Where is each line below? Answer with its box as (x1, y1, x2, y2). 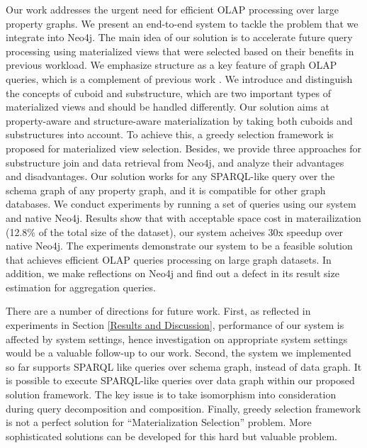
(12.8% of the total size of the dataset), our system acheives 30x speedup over (6, 224, 344, 239)
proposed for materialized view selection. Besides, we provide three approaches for (6, 140, 362, 155)
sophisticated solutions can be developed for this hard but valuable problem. (6, 428, 337, 443)
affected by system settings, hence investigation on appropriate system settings (6, 331, 348, 346)
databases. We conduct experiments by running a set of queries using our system (6, 196, 356, 211)
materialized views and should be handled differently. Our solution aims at (6, 99, 330, 114)
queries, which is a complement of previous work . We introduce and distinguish (6, 71, 353, 86)
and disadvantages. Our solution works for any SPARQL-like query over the (6, 169, 335, 184)
